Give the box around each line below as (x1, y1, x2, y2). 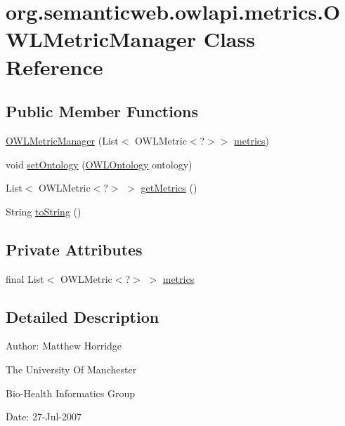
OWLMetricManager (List (6, 133, 119, 147)
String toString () (6, 204, 82, 218)
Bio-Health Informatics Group (6, 385, 136, 400)
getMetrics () (141, 180, 197, 195)
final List (6, 271, 44, 286)
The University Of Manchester (6, 361, 137, 376)
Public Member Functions (6, 100, 198, 122)
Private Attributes (6, 238, 143, 260)
